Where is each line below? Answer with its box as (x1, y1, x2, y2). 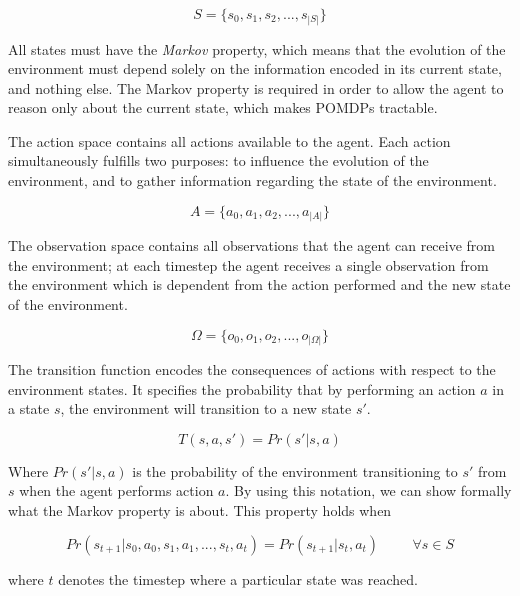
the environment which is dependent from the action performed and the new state (8, 274, 511, 295)
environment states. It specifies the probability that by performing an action (8, 378, 476, 399)
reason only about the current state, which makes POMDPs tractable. (8, 97, 438, 118)
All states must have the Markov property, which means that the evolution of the (8, 38, 506, 59)
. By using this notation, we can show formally (225, 480, 512, 501)
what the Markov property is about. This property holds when (8, 500, 392, 521)
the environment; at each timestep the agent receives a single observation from (8, 254, 489, 275)
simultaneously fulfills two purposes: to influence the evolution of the (8, 150, 429, 171)
